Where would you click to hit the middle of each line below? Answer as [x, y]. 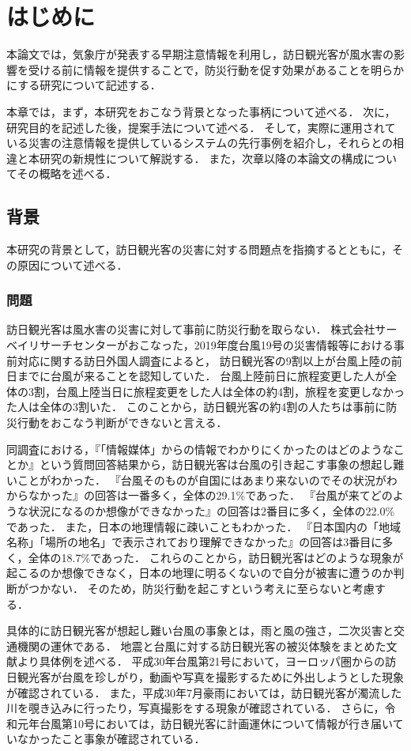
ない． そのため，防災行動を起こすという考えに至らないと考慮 [212, 588]
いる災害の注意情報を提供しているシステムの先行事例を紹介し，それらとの [200, 143]
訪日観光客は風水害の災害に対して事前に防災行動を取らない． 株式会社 [191, 329]
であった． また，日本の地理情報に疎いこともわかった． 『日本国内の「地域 [204, 526]
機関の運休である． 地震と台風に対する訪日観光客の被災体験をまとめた [202, 645]
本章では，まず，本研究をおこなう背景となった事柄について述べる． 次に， [201, 111]
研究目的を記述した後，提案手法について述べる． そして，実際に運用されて [201, 127]
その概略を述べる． [67, 174]
